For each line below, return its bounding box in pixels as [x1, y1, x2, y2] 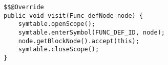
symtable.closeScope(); [18, 46, 99, 53]
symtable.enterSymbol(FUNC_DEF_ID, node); [18, 28, 165, 36]
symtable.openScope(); [18, 20, 95, 28]
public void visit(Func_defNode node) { [4, 12, 143, 19]
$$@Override [4, 4, 44, 11]
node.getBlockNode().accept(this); [18, 37, 139, 45]
